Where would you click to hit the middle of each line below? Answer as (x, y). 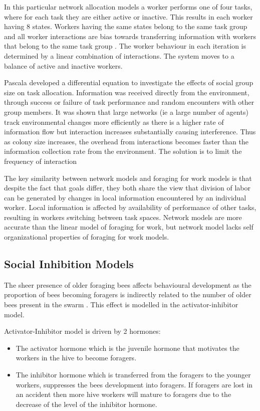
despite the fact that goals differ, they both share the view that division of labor (127, 188)
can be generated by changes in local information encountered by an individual (125, 197)
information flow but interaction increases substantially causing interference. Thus (130, 132)
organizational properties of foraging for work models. (87, 237)
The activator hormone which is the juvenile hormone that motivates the (127, 348)
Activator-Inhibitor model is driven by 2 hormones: (82, 331)
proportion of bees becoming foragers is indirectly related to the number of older (128, 294)
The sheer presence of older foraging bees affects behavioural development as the (128, 284)
